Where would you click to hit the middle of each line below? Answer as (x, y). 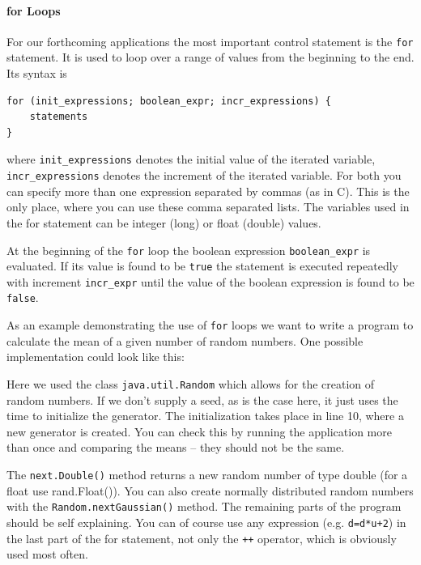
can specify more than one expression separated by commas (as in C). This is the (208, 191)
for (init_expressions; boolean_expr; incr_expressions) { (169, 101)
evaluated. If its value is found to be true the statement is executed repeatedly (202, 266)
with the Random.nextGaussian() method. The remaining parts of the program (204, 506)
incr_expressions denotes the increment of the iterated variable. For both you (204, 175)
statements (59, 117)
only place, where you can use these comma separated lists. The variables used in (208, 207)
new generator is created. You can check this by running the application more (199, 431)
